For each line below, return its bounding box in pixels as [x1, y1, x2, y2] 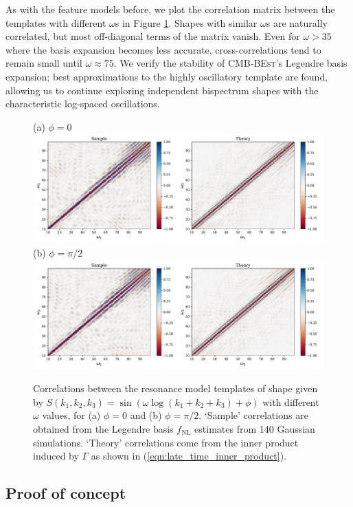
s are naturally [266, 15, 328, 30]
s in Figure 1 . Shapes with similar [115, 15, 258, 30]
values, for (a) [42, 408, 101, 422]
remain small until [5, 56, 82, 70]
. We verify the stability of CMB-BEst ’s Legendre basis [113, 56, 348, 70]
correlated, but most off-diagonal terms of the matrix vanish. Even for [5, 29, 300, 43]
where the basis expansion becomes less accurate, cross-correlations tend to [5, 42, 321, 56]
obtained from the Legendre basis [33, 421, 174, 435]
